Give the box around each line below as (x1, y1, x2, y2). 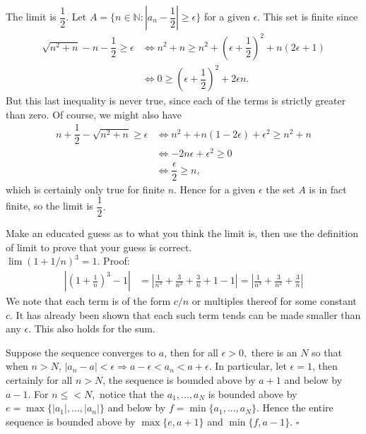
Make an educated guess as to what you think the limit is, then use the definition (6, 226, 358, 241)
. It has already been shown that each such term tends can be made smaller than (10, 307, 361, 322)
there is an (251, 344, 297, 359)
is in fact (309, 181, 347, 196)
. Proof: (97, 253, 130, 268)
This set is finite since (263, 9, 358, 23)
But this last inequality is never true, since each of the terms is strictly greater (6, 93, 346, 108)
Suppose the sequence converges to (6, 344, 156, 359)
